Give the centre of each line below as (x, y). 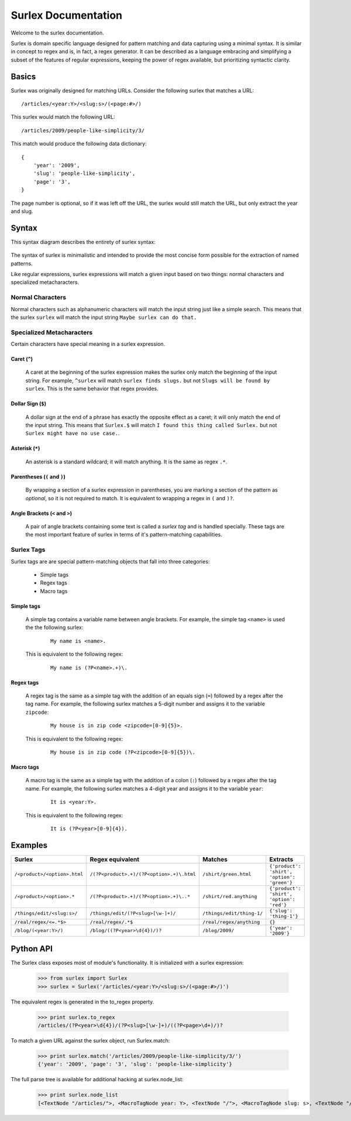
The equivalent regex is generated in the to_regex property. (82, 1002)
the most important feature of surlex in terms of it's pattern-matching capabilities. (124, 535)
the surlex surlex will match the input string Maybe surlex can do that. (104, 317)
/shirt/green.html (227, 874)
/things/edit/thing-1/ (233, 914)
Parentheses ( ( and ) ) (38, 476)
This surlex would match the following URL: (63, 117)
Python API (32, 949)
